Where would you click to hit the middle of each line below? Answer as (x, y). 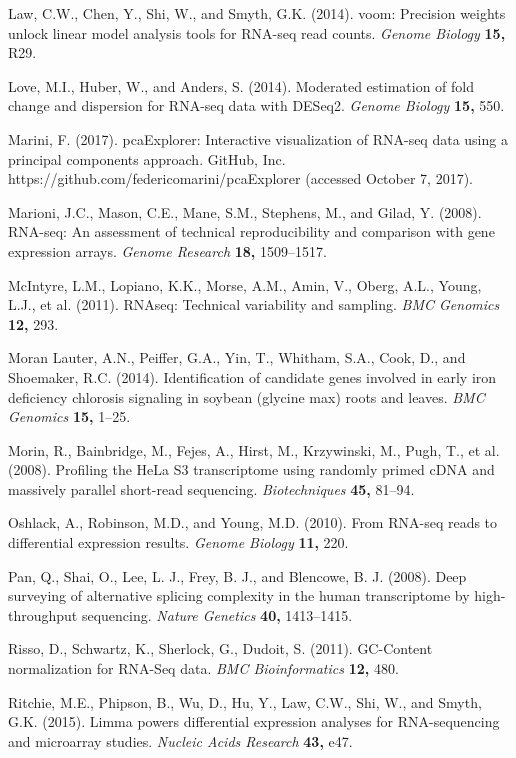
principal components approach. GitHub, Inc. (147, 158)
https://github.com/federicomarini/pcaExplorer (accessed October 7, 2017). (240, 178)
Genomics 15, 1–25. (69, 416)
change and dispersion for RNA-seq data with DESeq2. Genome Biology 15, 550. (256, 105)
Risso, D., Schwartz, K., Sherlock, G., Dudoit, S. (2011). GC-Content (220, 648)
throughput (43, 614)
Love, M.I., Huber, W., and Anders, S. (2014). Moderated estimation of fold (241, 85)
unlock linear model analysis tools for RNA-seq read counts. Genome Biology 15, (257, 32)
